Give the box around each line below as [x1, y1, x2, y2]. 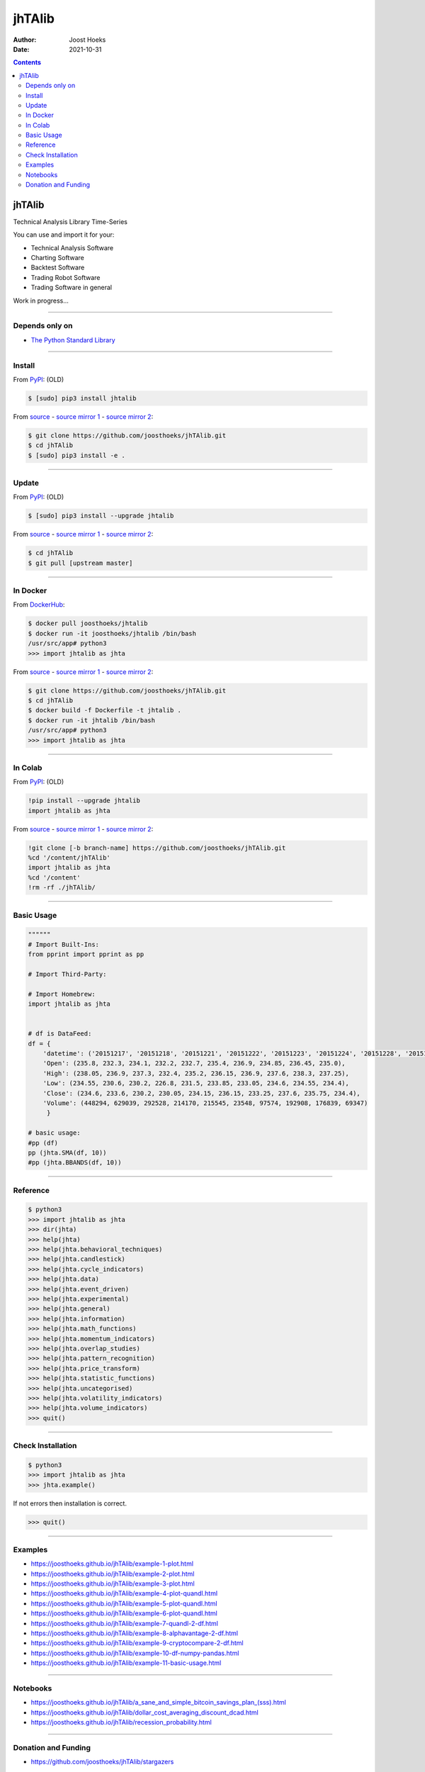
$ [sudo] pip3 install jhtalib [28, 394, 137, 402]
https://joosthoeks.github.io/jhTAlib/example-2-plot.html [30, 1569, 195, 1578]
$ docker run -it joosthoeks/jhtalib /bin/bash [28, 629, 196, 637]
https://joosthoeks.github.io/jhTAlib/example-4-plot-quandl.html [30, 1589, 218, 1598]
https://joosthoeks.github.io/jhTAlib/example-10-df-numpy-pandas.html [30, 1649, 239, 1657]
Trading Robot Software [30, 273, 101, 281]
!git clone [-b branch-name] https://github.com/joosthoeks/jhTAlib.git [28, 843, 286, 852]
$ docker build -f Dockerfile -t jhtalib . [28, 706, 182, 714]
